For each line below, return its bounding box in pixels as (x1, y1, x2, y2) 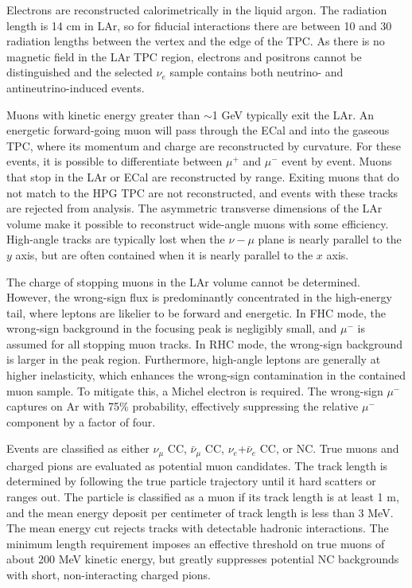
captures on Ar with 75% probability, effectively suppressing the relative (6, 398, 359, 415)
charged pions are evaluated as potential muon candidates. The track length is (6, 457, 388, 473)
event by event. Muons (282, 153, 392, 169)
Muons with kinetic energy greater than (6, 106, 200, 123)
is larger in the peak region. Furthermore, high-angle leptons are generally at (6, 351, 381, 368)
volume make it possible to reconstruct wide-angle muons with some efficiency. (6, 215, 389, 232)
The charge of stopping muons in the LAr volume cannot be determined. (6, 273, 360, 290)
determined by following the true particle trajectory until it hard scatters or (6, 473, 376, 489)
